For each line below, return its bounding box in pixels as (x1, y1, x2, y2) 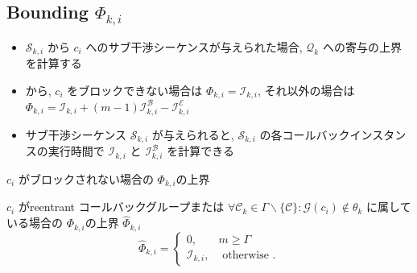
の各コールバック (259, 126, 350, 143)
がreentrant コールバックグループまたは (18, 198, 225, 215)
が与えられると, (151, 126, 234, 143)
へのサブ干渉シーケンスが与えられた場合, (85, 38, 303, 55)
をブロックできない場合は (67, 82, 203, 99)
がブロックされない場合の (18, 170, 154, 187)
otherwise (222, 249, 269, 261)
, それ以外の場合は (257, 82, 355, 99)
